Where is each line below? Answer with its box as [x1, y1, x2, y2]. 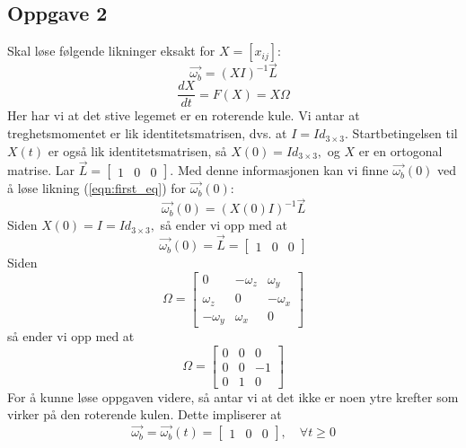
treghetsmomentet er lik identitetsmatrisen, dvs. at [7, 124, 287, 143]
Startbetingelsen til [352, 124, 458, 143]
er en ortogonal [358, 141, 443, 160]
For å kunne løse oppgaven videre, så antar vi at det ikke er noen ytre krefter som [7, 387, 459, 406]
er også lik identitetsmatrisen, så [48, 141, 227, 160]
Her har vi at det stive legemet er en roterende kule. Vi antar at [7, 106, 360, 125]
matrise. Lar [7, 161, 75, 180]
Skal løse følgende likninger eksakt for [7, 41, 215, 60]
